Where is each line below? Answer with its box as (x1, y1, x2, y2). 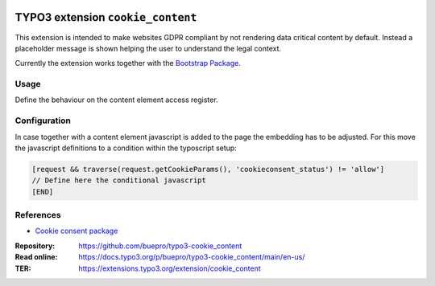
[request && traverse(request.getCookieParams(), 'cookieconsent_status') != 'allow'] (31, 165, 385, 174)
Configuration (14, 115, 72, 126)
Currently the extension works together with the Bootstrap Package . (14, 59, 241, 68)
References (14, 210, 61, 221)
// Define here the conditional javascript (31, 176, 207, 185)
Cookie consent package (35, 226, 118, 236)
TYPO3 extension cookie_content (14, 10, 197, 24)
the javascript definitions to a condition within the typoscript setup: (14, 143, 237, 153)
